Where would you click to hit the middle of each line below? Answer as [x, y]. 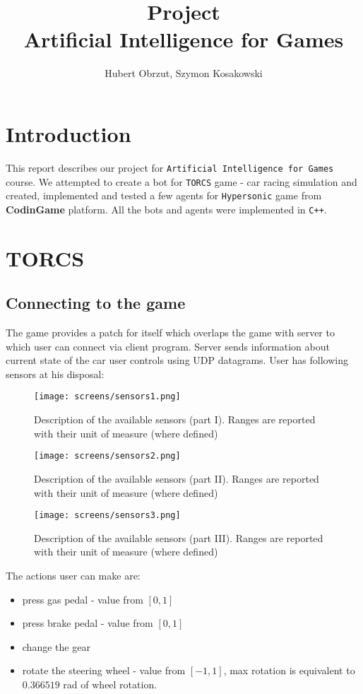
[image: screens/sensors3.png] [107, 516]
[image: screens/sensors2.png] [107, 456]
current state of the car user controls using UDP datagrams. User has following [177, 360]
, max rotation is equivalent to [289, 670]
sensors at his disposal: [55, 374]
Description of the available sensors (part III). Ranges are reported [179, 537]
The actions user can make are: [73, 575]
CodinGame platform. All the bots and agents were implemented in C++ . [166, 209]
